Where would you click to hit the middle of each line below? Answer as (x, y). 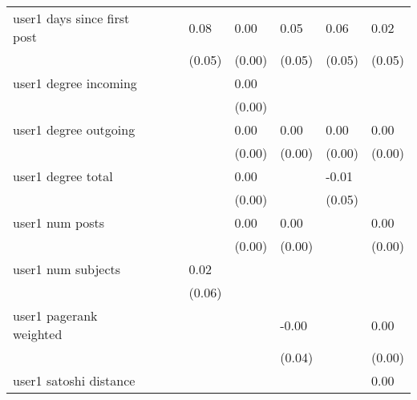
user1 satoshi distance (74, 380)
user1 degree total (63, 176)
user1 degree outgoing (74, 129)
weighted (38, 334)
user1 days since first (71, 18)
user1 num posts (59, 222)
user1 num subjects (67, 269)
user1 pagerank (55, 315)
